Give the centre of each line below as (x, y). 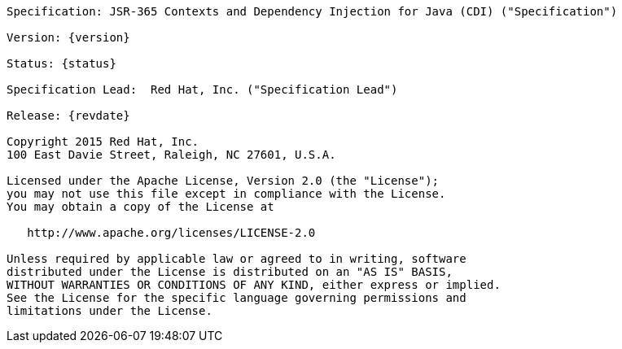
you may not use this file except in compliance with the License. (226, 194)
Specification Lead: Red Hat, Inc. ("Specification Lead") (202, 89)
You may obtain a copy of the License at (140, 207)
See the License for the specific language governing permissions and (237, 298)
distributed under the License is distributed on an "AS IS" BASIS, (230, 272)
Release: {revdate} (68, 116)
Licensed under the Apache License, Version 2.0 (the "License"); (223, 181)
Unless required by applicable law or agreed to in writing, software (237, 259)
